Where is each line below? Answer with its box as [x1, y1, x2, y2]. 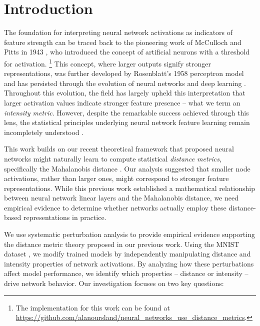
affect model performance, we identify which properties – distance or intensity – [4, 268, 248, 278]
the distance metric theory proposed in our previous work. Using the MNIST [4, 238, 239, 249]
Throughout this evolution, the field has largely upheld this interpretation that [4, 87, 245, 98]
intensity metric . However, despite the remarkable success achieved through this [4, 107, 249, 117]
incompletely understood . [4, 126, 84, 137]
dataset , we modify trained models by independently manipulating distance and [4, 248, 251, 259]
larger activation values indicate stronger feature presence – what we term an [4, 97, 240, 107]
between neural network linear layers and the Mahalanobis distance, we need [4, 192, 238, 203]
